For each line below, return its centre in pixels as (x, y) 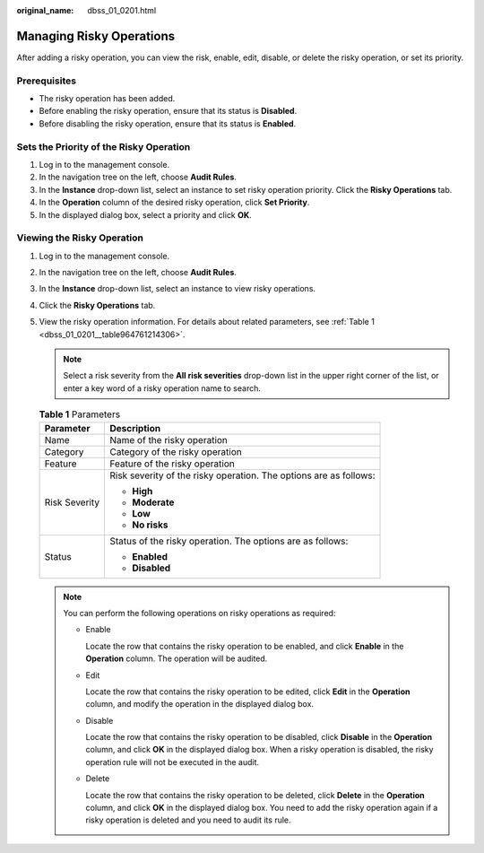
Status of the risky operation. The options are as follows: (229, 541)
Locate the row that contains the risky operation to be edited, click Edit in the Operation (248, 692)
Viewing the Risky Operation (80, 238)
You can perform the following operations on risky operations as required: (199, 613)
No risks (150, 525)
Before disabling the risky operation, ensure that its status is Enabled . (168, 123)
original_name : (45, 10)
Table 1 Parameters (80, 414)
